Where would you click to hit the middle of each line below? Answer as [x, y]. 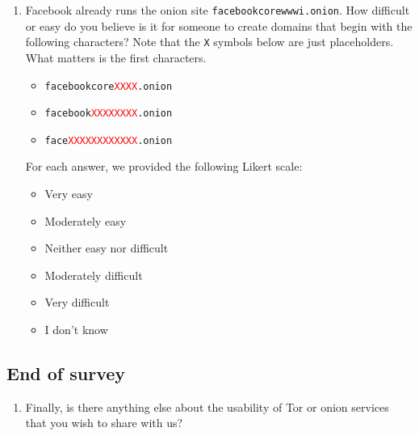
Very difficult [77, 302]
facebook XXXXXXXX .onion [109, 114]
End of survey [66, 373]
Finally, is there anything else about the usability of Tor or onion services [207, 406]
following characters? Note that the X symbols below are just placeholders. [209, 42]
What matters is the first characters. [116, 57]
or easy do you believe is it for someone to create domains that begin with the [219, 25]
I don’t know [76, 330]
